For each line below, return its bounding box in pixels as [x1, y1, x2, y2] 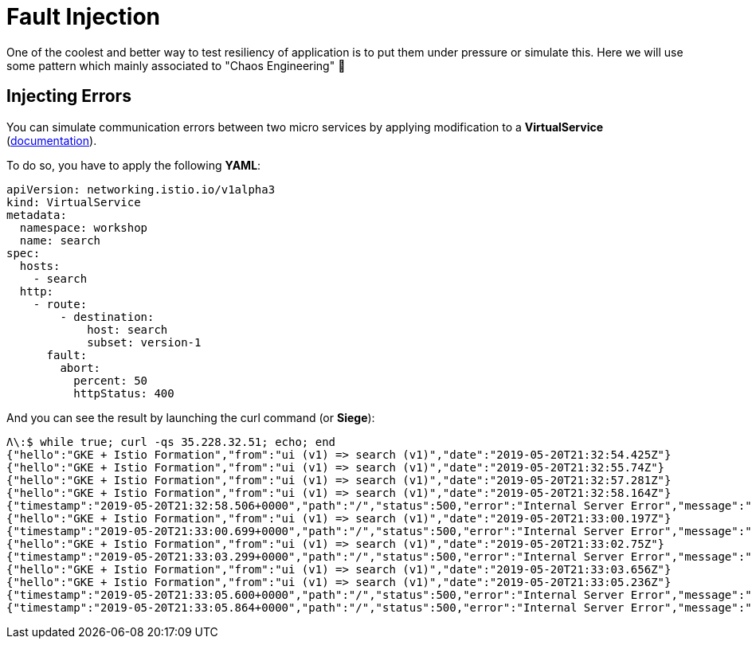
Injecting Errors [6, 86, 131, 107]
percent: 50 [73, 373, 148, 387]
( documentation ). [6, 133, 97, 147]
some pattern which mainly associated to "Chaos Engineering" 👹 [6, 58, 346, 72]
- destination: [60, 310, 155, 323]
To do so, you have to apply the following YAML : [6, 158, 261, 172]
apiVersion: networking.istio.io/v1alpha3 [6, 182, 276, 196]
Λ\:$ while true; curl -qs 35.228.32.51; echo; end [6, 435, 336, 448]
